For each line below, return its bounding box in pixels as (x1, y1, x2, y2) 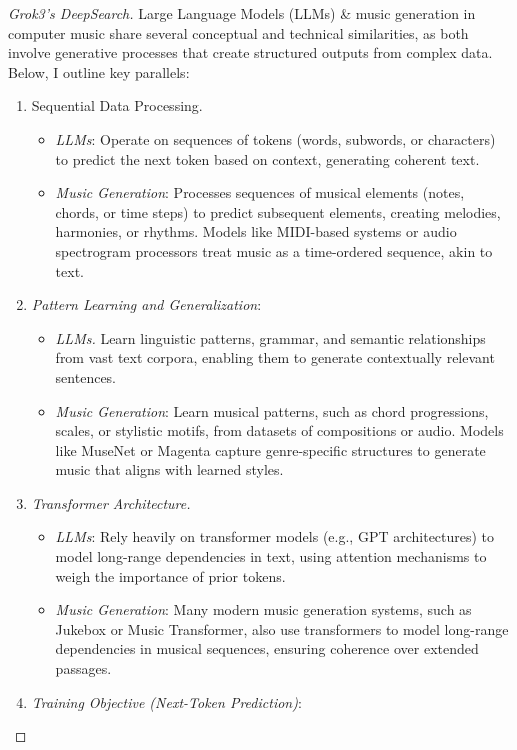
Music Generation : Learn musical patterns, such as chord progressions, (55, 400, 489, 421)
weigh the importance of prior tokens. (55, 565, 286, 586)
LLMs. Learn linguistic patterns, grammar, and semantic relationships (55, 327, 486, 348)
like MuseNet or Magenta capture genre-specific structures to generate (55, 439, 486, 460)
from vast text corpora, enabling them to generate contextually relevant (55, 347, 495, 368)
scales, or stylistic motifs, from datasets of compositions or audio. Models (55, 420, 504, 441)
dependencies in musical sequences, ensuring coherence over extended (55, 638, 479, 659)
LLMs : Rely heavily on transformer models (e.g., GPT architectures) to (55, 526, 495, 547)
